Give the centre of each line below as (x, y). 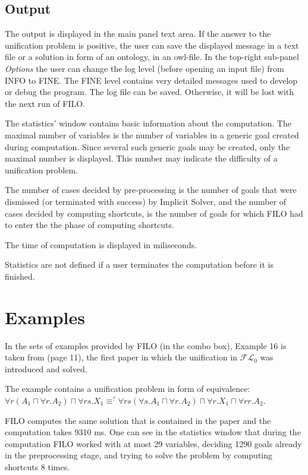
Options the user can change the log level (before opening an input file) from (144, 68)
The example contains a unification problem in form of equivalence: (128, 389)
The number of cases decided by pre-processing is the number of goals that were (151, 190)
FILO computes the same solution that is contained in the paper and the (138, 420)
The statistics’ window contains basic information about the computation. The (148, 123)
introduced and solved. (46, 368)
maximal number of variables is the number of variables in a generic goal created (152, 134)
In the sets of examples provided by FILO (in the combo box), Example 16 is (146, 345)
